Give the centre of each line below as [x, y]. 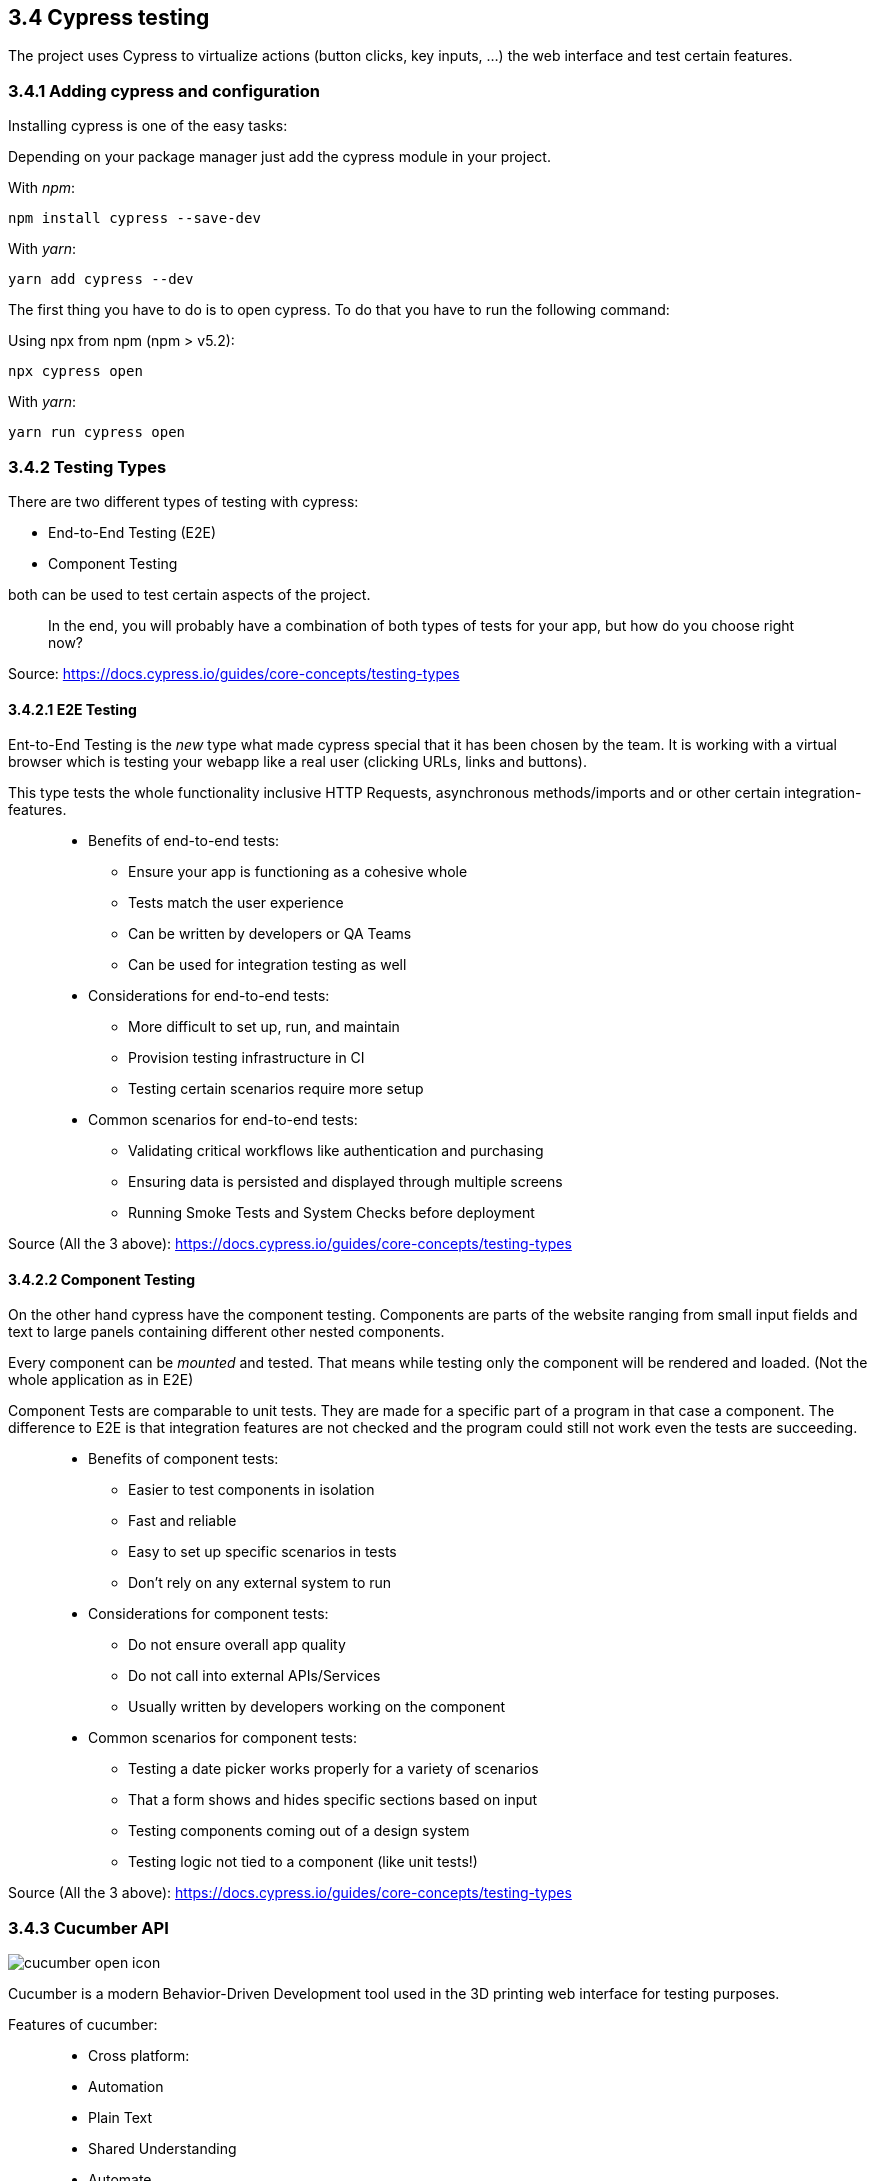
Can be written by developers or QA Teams [270, 934]
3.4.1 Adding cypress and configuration [164, 90]
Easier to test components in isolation [251, 1490]
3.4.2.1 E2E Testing [72, 709]
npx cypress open [75, 371]
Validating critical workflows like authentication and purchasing [336, 1151]
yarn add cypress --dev [101, 279]
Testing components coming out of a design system [299, 1831]
